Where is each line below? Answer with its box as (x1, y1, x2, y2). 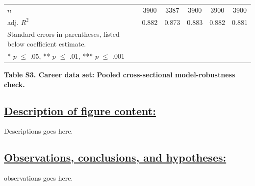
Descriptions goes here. (4, 126, 73, 136)
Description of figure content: (4, 103, 156, 118)
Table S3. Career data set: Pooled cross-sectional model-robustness (4, 69, 235, 79)
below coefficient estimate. (7, 39, 86, 49)
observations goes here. (4, 173, 73, 183)
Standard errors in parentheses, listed (7, 29, 120, 39)
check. (4, 79, 25, 89)
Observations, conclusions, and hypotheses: (4, 150, 227, 165)
